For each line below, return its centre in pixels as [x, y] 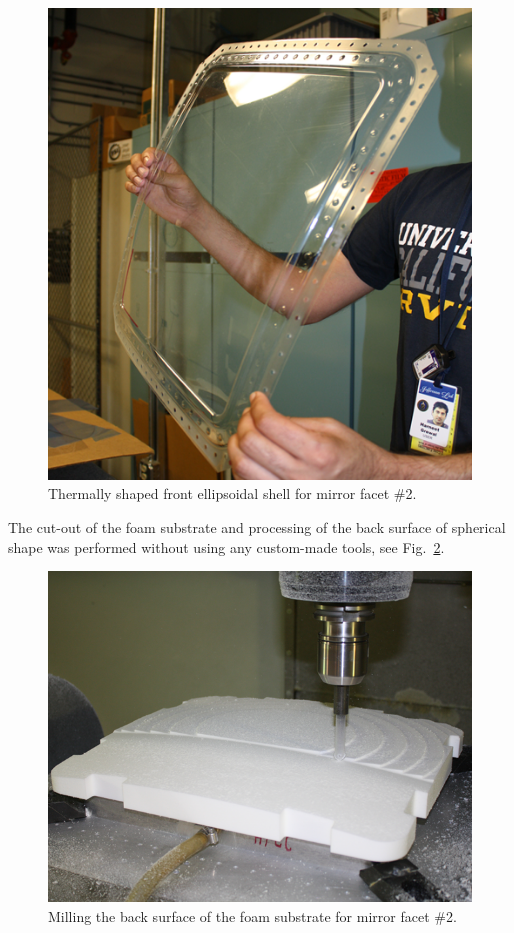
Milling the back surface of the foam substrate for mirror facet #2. [252, 915]
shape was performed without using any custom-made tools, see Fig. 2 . [226, 546]
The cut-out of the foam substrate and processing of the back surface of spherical [257, 527]
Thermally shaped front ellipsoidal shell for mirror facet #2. [232, 493]
